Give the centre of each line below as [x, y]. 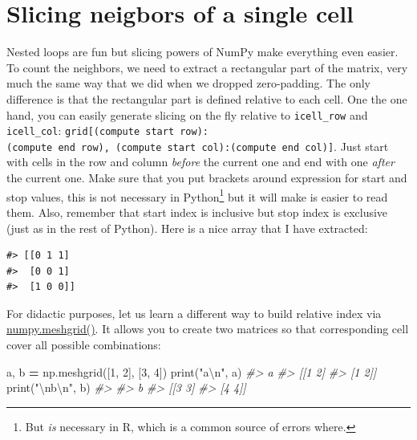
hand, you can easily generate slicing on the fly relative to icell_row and [187, 114]
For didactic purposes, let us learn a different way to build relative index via [194, 313]
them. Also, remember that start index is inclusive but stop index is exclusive [197, 212]
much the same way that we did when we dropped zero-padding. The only [188, 83]
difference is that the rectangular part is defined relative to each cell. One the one [207, 98]
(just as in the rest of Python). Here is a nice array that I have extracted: [187, 228]
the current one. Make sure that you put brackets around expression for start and [207, 178]
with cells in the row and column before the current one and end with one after [200, 162]
